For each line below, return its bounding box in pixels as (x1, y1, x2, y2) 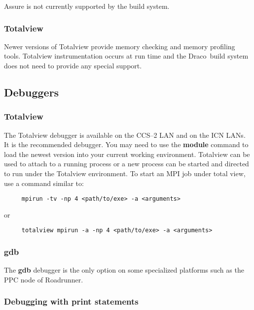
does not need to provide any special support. (4, 61, 142, 70)
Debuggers (4, 84, 59, 99)
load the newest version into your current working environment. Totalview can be (4, 149, 250, 159)
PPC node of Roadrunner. (4, 274, 83, 284)
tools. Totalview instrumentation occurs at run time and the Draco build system (4, 51, 249, 61)
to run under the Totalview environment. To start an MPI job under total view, (4, 168, 246, 178)
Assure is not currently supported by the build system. (4, 1, 170, 11)
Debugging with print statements (4, 295, 139, 308)
